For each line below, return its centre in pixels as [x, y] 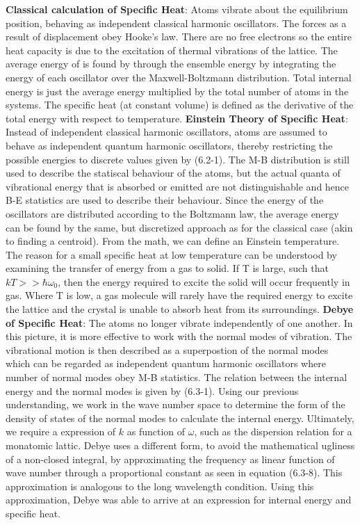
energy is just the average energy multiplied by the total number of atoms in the [177, 91]
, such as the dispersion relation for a [273, 431]
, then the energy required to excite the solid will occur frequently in [204, 281]
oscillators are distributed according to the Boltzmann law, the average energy [172, 213]
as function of [156, 431]
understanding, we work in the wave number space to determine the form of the [175, 404]
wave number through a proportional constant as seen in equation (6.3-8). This [174, 472]
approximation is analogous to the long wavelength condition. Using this [160, 486]
